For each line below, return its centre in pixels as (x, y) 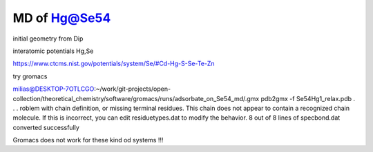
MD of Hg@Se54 (62, 18)
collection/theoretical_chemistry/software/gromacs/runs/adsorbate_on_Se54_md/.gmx (136, 98)
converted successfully (46, 127)
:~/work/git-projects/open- (133, 89)
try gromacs (30, 76)
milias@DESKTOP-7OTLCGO (54, 89)
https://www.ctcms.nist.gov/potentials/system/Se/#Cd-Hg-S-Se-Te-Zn (114, 64)
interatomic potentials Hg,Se (53, 51)
